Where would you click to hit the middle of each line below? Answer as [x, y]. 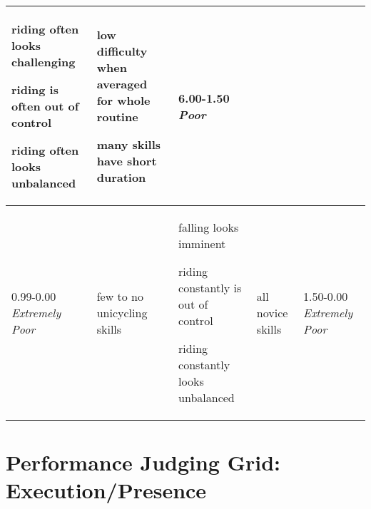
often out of [45, 106]
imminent [202, 243]
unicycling [122, 312]
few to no [120, 296]
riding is [35, 89]
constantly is [210, 288]
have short [127, 161]
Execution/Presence [106, 490]
